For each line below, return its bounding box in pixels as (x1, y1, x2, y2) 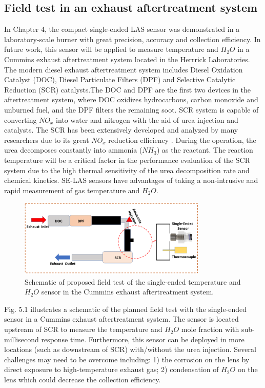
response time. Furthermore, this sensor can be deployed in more (41, 334, 244, 344)
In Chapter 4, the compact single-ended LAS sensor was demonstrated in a (4, 24, 240, 34)
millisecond (4, 334, 39, 344)
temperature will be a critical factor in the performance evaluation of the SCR (4, 154, 250, 165)
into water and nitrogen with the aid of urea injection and (56, 114, 238, 125)
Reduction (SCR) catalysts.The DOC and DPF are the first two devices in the (4, 84, 251, 95)
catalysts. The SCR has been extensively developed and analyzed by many (4, 124, 238, 135)
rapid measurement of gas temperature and (4, 184, 140, 195)
